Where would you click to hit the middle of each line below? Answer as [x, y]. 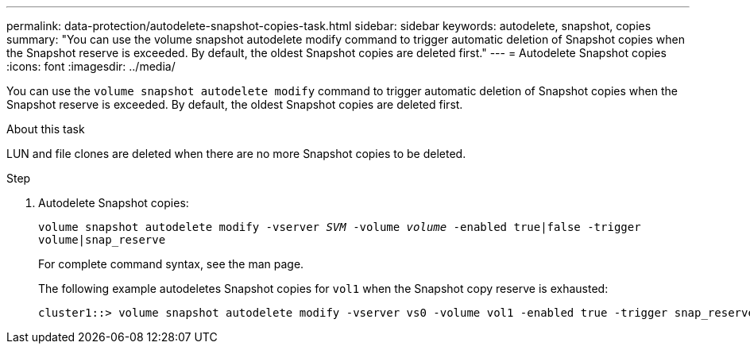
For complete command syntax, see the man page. [171, 264]
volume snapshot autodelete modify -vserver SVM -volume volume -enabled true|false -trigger [340, 227]
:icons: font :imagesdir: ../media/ [91, 66]
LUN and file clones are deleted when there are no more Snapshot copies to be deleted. [236, 154]
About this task [46, 129]
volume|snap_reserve [102, 240]
